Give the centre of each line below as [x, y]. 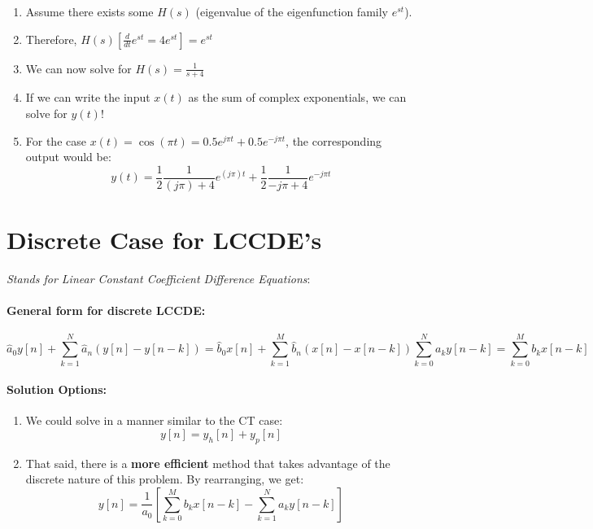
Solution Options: [57, 389]
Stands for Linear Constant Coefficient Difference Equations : [159, 278]
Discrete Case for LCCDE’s [164, 240]
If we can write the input [88, 97]
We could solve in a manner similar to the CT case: [154, 420]
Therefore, [51, 39]
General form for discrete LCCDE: [106, 310]
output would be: [68, 157]
